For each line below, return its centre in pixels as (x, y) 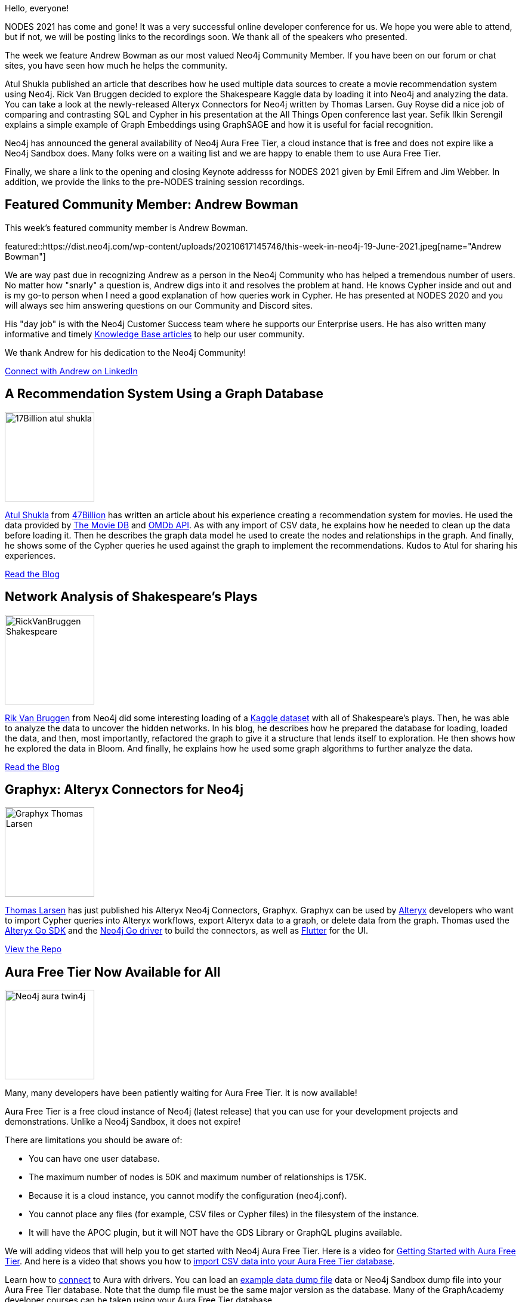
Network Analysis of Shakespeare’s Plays (131, 597)
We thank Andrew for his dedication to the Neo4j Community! (126, 352)
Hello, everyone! (37, 8)
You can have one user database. (94, 1159)
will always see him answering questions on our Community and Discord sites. (159, 305)
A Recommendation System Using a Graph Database (164, 394)
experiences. (30, 555)
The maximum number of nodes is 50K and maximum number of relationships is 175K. (198, 1177)
